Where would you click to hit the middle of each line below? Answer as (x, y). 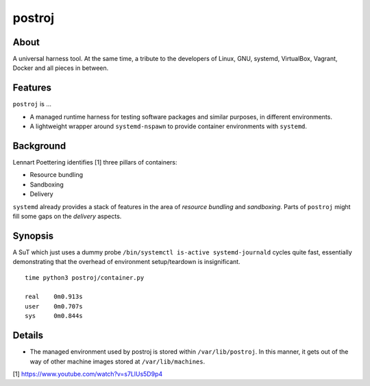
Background (39, 146)
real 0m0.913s (54, 297)
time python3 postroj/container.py (85, 277)
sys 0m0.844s (54, 316)
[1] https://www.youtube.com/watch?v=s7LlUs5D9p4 (88, 374)
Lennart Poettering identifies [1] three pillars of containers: (95, 162)
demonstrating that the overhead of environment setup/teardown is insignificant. (126, 262)
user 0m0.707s (54, 306)
